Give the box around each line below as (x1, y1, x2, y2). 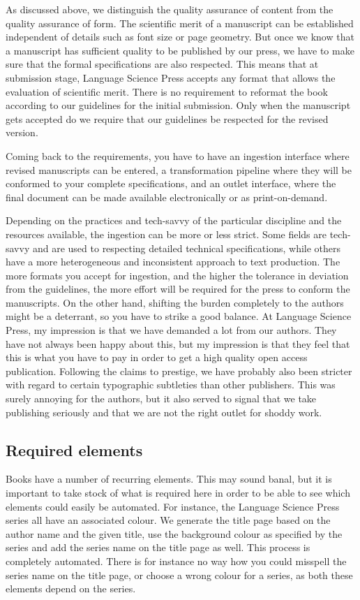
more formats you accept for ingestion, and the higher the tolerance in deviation (6, 268, 349, 282)
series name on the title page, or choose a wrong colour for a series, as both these (6, 567, 353, 582)
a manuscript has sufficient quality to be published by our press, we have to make (6, 43, 354, 57)
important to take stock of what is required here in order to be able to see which (6, 485, 350, 500)
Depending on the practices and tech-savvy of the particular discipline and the (6, 213, 342, 228)
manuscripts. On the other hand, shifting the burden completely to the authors (6, 295, 344, 309)
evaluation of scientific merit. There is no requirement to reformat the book (6, 84, 328, 98)
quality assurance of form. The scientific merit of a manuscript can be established (6, 15, 354, 30)
